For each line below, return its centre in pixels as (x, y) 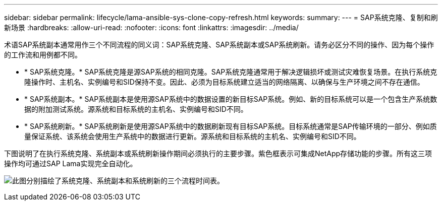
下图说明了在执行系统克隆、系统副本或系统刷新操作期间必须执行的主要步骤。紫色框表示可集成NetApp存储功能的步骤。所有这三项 (218, 153)
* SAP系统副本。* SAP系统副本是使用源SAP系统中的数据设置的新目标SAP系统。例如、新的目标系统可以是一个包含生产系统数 (231, 99)
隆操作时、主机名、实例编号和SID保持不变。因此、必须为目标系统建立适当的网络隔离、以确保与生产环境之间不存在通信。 (224, 82)
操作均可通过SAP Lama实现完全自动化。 (71, 163)
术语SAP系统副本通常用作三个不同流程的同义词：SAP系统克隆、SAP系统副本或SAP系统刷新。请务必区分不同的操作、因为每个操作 (219, 45)
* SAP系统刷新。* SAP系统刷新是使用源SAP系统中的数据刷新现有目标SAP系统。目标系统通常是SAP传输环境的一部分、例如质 (231, 126)
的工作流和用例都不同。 (43, 55)
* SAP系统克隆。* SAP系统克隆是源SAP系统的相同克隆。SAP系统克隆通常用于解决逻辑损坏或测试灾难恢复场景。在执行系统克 (231, 72)
